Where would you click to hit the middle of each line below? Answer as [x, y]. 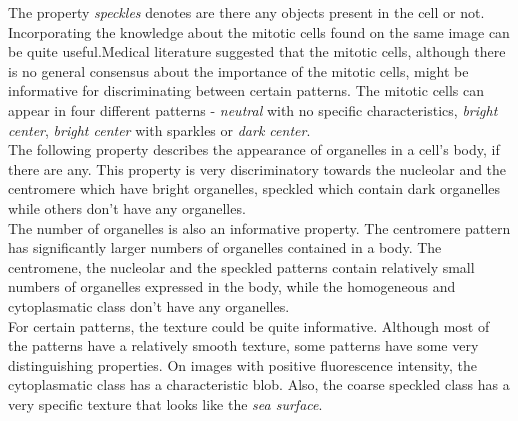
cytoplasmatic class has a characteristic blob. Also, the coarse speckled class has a [259, 384]
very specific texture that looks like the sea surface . [165, 403]
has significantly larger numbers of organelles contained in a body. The [225, 247]
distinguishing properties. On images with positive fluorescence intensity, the [242, 364]
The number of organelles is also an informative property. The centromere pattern [259, 227]
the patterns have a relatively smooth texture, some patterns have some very [243, 345]
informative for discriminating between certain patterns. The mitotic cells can [246, 90]
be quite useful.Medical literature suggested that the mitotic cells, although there [257, 51]
